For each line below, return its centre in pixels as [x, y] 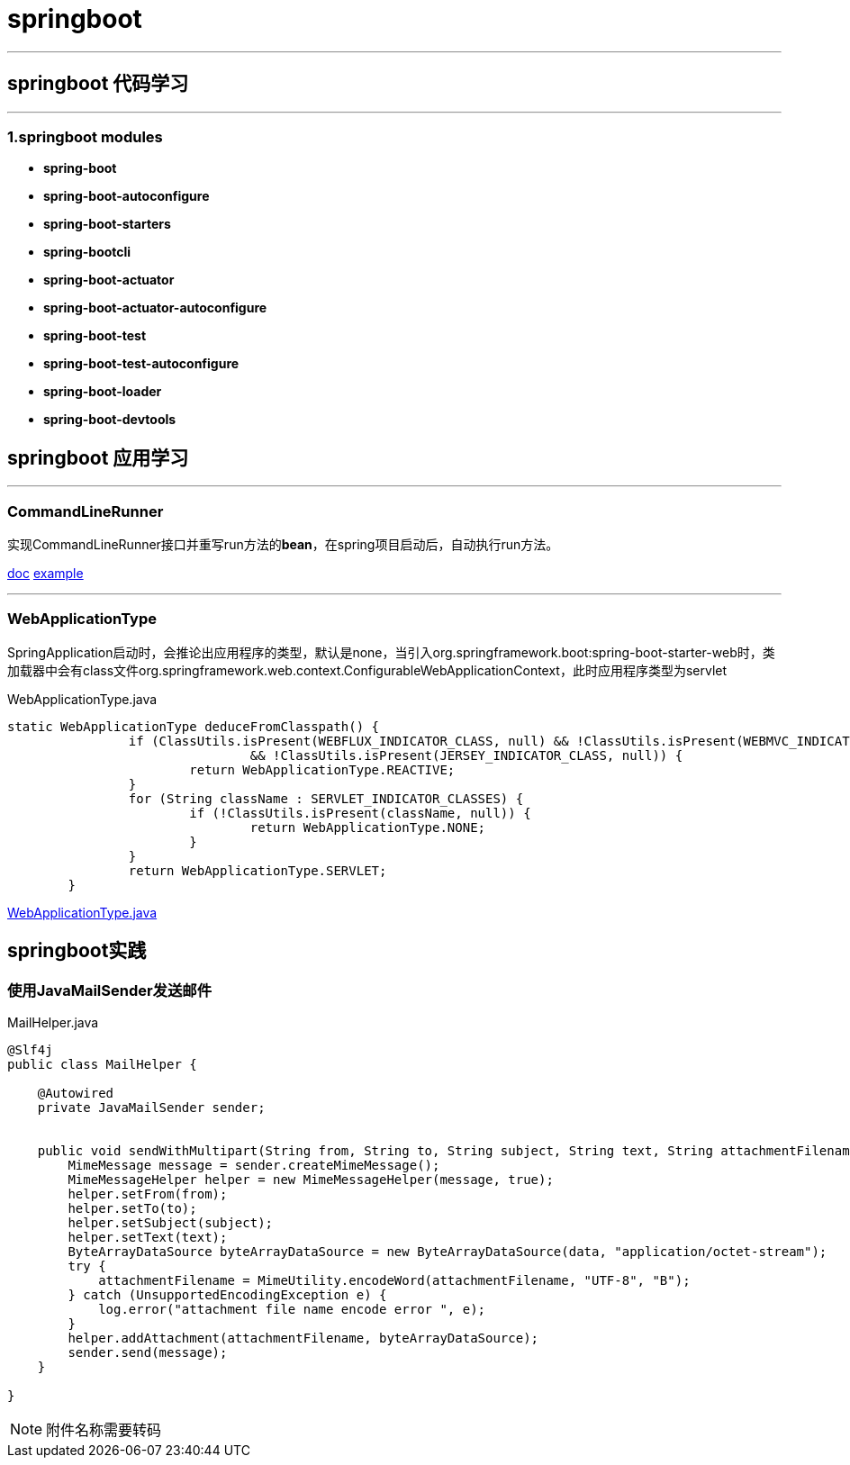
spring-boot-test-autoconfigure [141, 364]
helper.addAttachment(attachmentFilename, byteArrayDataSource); [303, 1338]
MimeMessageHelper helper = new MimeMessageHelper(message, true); [311, 1179]
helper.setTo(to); [132, 1208]
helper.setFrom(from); [148, 1194]
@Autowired [76, 1093]
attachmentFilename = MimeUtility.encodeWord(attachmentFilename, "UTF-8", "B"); [394, 1280]
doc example [45, 573]
